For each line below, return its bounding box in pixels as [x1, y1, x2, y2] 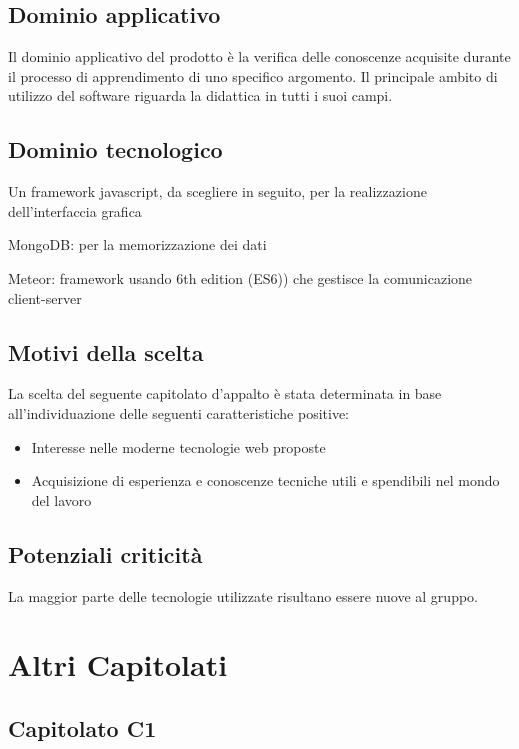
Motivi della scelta [8, 336, 204, 367]
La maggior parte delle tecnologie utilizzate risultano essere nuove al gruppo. [8, 585, 478, 606]
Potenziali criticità [8, 538, 203, 569]
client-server [8, 287, 82, 308]
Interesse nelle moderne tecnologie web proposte [31, 436, 326, 457]
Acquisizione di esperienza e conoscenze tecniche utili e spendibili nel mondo [31, 470, 500, 491]
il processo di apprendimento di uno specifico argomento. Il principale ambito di [8, 65, 498, 86]
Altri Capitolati [8, 644, 228, 685]
